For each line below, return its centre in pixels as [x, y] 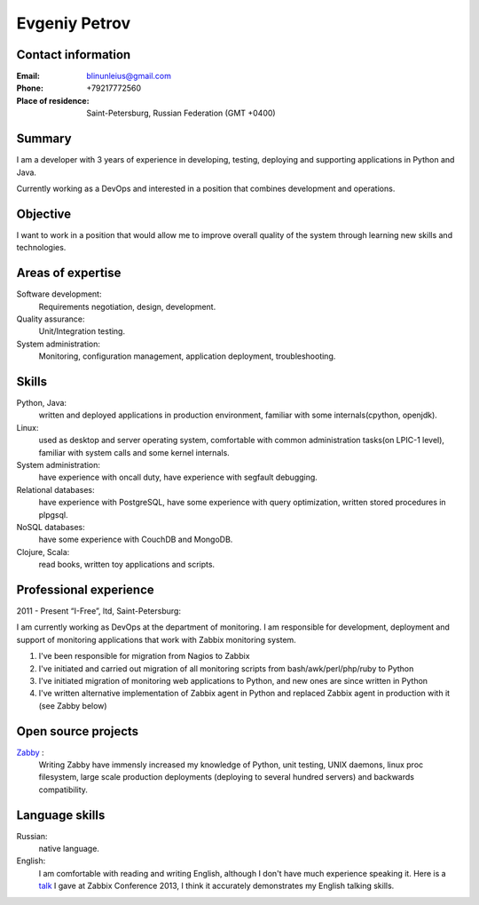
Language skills [61, 815]
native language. [69, 849]
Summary [44, 139]
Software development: [59, 294]
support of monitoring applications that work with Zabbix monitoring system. [156, 639]
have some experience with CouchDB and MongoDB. [136, 540]
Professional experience [85, 589]
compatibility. [63, 790]
